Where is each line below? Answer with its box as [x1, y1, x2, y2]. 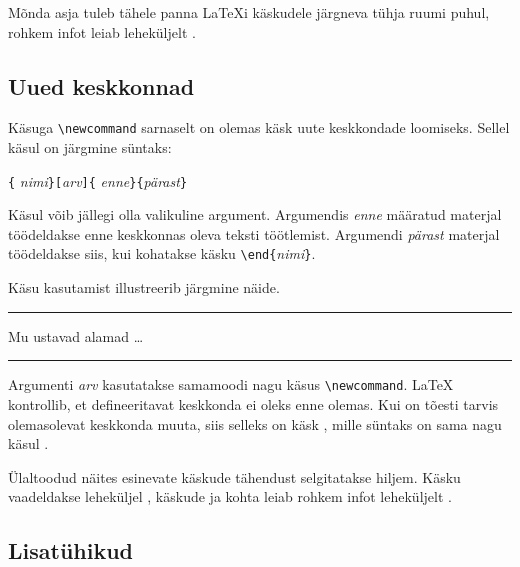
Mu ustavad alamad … [8, 325, 144, 346]
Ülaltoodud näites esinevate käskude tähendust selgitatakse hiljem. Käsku [8, 466, 461, 487]
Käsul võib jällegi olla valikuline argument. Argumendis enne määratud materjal [8, 204, 502, 225]
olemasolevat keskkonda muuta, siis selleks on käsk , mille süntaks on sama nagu [8, 413, 502, 434]
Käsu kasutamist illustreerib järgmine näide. [8, 277, 280, 298]
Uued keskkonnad [8, 70, 195, 101]
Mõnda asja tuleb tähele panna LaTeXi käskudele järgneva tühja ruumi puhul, [8, 2, 490, 22]
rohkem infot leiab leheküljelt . [8, 21, 196, 42]
